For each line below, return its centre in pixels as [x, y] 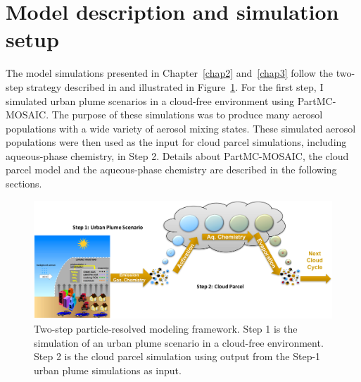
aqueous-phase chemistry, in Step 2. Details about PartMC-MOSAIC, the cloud [177, 155]
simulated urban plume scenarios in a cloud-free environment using [150, 100]
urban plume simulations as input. [108, 370]
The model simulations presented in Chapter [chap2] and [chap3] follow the [170, 73]
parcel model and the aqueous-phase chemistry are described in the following [171, 170]
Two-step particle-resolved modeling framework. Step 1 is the [166, 328]
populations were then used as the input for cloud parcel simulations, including [176, 142]
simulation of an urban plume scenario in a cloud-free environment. [179, 342]
